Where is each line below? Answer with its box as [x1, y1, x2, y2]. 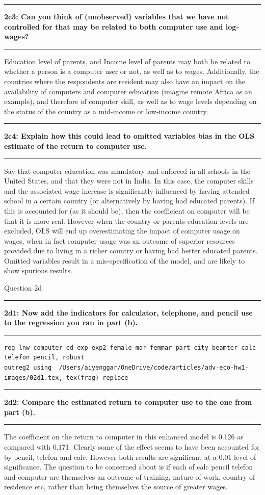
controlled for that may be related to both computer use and [4, 21, 223, 32]
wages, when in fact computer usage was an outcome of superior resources [4, 235, 235, 246]
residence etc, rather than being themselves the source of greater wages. [4, 481, 228, 492]
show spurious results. [4, 265, 72, 276]
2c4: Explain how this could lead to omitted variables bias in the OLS [4, 131, 255, 141]
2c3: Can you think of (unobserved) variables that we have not [4, 11, 229, 21]
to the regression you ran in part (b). [4, 317, 138, 328]
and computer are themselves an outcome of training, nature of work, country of [4, 471, 255, 482]
